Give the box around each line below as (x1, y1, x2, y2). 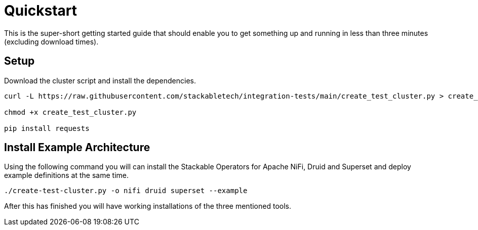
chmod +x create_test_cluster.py (4, 108, 137, 116)
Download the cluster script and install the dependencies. (4, 76, 196, 85)
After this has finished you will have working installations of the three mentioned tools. (4, 202, 291, 211)
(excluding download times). (4, 37, 99, 46)
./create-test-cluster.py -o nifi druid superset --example (4, 187, 248, 195)
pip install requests (4, 124, 90, 132)
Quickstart (4, 2, 77, 19)
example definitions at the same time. (4, 171, 129, 180)
